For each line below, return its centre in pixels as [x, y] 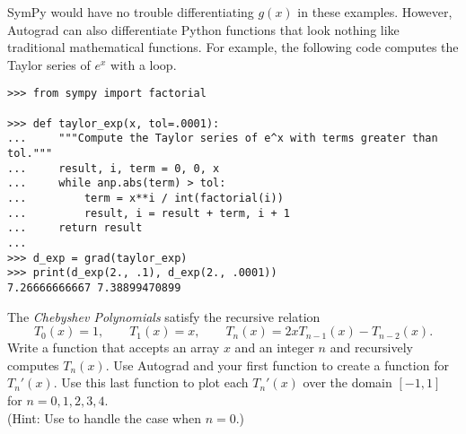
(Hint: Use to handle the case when [104, 417]
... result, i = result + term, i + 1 [149, 213]
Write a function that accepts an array [114, 347]
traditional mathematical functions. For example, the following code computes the [233, 47]
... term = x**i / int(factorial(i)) [145, 198]
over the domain [347, 382]
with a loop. [144, 64]
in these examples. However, [375, 12]
